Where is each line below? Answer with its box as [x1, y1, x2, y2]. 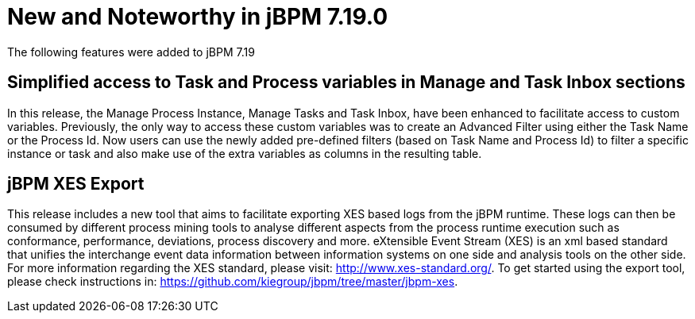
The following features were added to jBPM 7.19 [7, 44, 255, 59]
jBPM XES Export [7, 174, 145, 194]
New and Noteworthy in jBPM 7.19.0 [7, 3, 388, 30]
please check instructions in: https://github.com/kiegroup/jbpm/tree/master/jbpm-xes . [7, 275, 458, 289]
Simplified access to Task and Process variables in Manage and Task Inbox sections [7, 72, 685, 93]
